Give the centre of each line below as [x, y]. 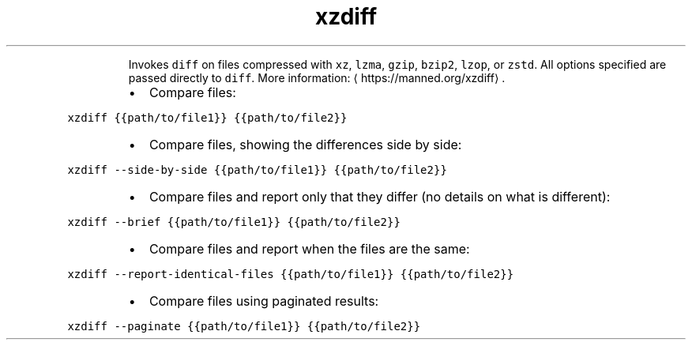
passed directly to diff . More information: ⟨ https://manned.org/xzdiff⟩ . [317, 77]
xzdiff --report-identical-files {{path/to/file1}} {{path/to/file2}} [291, 274]
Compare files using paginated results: [264, 301]
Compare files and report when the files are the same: [309, 248]
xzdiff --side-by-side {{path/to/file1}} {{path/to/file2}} [257, 169]
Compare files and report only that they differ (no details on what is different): [380, 196]
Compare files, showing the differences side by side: [305, 144]
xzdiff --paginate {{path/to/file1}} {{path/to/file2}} [244, 326]
